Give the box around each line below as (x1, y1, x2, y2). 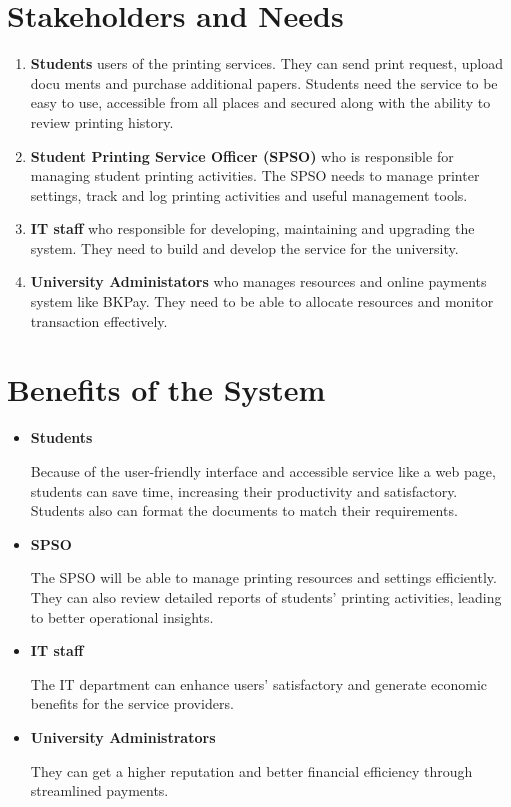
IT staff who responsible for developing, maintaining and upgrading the (30, 218, 475, 239)
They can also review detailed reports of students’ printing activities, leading (30, 586, 502, 607)
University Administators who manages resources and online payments (30, 271, 487, 292)
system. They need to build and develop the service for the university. (30, 237, 459, 258)
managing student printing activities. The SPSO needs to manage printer (30, 165, 480, 186)
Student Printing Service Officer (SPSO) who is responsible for (30, 145, 454, 166)
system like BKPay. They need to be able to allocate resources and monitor (30, 291, 494, 312)
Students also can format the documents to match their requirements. (30, 500, 458, 521)
